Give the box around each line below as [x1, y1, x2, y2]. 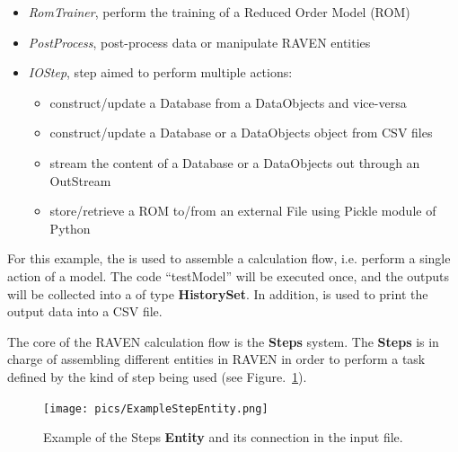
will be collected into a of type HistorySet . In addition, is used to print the [7, 284, 428, 303]
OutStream [49, 171, 111, 190]
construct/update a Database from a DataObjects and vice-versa [49, 93, 407, 111]
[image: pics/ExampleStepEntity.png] [43, 402, 269, 415]
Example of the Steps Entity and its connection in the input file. [43, 428, 403, 447]
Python [49, 218, 91, 237]
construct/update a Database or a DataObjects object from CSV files [49, 123, 433, 142]
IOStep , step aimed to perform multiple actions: [28, 63, 293, 82]
